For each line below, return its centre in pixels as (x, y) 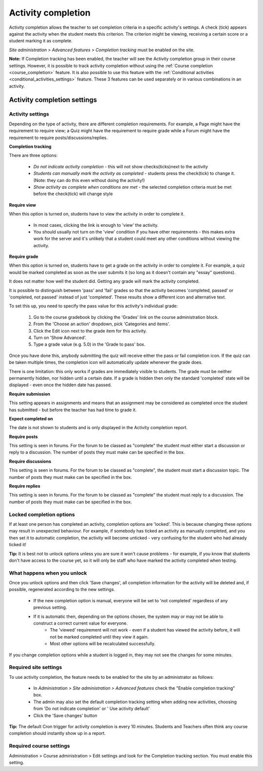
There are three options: (33, 156)
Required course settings (39, 746)
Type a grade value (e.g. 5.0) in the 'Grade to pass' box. (89, 344)
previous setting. (50, 608)
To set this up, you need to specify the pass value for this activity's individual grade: (93, 306)
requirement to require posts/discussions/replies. (58, 138)
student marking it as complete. (41, 41)
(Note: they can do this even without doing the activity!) (89, 180)
